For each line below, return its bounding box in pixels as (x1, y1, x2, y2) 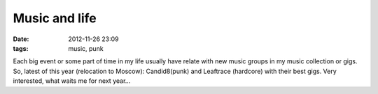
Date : (13, 35, 29, 43)
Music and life (13, 10, 97, 26)
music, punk (68, 44, 104, 52)
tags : (13, 44, 29, 52)
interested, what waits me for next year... (13, 77, 131, 85)
